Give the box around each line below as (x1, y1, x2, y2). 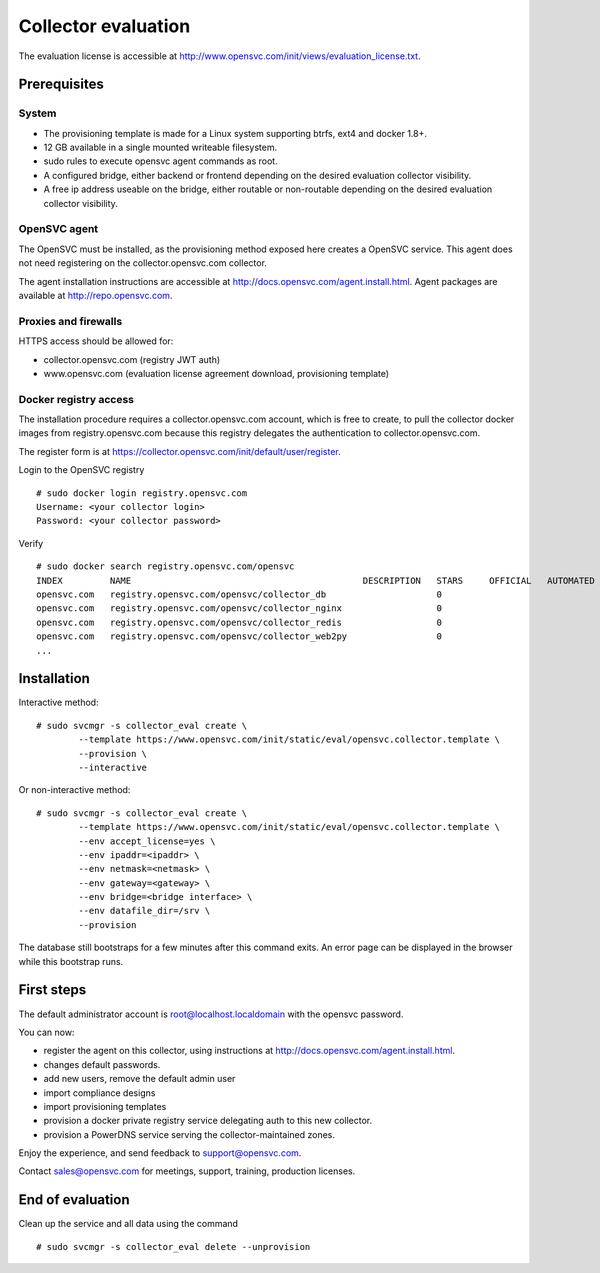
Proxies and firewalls (18, 314, 123, 328)
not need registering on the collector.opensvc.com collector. (18, 257, 267, 269)
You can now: (18, 1026, 75, 1038)
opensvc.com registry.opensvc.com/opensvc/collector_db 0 (36, 588, 443, 600)
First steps (18, 981, 87, 999)
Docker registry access (18, 392, 135, 406)
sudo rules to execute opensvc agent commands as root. (43, 155, 279, 167)
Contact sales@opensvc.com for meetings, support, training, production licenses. (18, 1165, 356, 1177)
